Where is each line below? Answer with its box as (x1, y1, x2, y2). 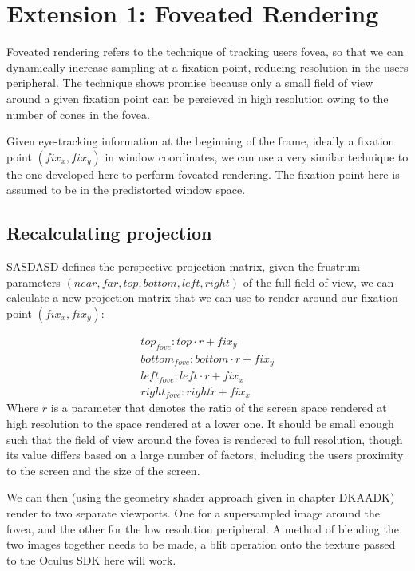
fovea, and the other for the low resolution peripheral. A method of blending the (6, 520, 399, 537)
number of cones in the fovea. (6, 105, 150, 122)
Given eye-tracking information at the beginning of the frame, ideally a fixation (6, 133, 395, 149)
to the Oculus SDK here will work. (6, 551, 176, 568)
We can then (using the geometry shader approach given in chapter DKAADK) (6, 489, 395, 506)
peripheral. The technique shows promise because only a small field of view (6, 74, 373, 91)
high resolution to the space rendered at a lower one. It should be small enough (6, 414, 394, 431)
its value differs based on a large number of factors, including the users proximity (6, 446, 404, 463)
